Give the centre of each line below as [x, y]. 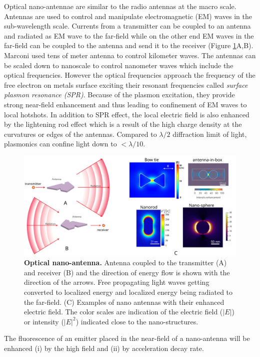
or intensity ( [44, 321]
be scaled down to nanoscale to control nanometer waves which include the [119, 65]
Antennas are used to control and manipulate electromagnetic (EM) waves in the [128, 16]
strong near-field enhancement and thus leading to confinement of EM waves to [125, 104]
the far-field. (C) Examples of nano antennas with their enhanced [124, 302]
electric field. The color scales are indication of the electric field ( [123, 312]
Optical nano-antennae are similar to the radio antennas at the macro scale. [120, 6]
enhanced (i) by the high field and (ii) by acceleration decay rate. [104, 348]
